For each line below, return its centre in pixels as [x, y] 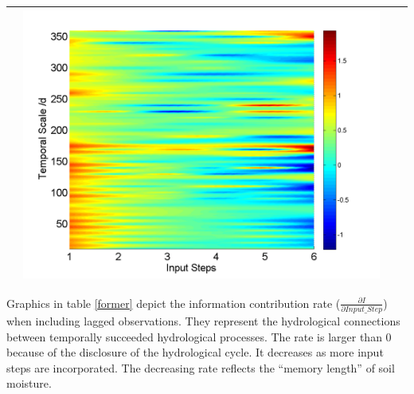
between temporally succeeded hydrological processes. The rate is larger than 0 [199, 336]
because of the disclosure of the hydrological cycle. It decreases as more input [195, 352]
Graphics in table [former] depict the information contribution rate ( [174, 303]
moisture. [29, 383]
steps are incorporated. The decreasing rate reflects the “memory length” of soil [201, 367]
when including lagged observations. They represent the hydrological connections [203, 320]
